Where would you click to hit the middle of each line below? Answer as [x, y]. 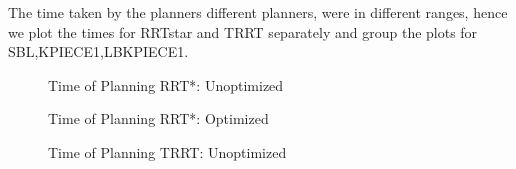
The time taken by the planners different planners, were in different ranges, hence [258, 12]
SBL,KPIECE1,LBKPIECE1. [98, 51]
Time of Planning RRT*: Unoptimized [166, 84]
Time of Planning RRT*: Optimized [158, 118]
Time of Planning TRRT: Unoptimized [167, 151]
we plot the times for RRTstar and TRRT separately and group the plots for [243, 31]
